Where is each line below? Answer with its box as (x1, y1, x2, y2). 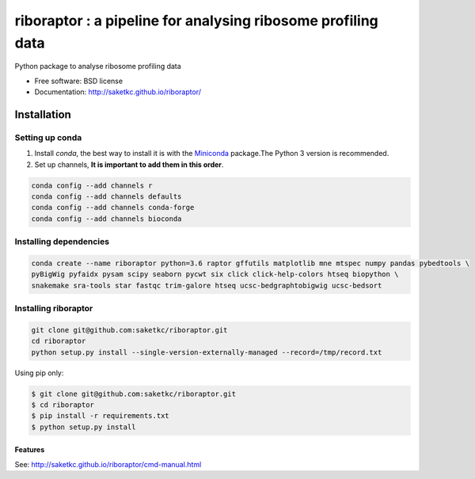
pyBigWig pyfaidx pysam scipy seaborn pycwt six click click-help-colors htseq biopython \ (31, 270, 399, 279)
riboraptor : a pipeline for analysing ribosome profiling (14, 12, 379, 29)
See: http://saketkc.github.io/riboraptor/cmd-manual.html (14, 459, 202, 469)
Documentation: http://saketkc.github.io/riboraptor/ (34, 87, 202, 97)
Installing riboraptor (14, 303, 93, 314)
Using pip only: (14, 368, 64, 378)
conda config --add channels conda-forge (31, 203, 195, 212)
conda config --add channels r (31, 181, 154, 190)
